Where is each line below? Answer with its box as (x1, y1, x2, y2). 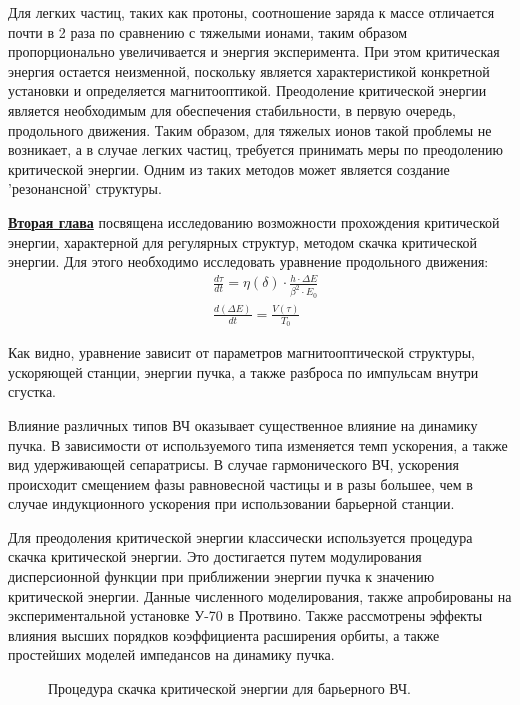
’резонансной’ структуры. (8, 178, 162, 199)
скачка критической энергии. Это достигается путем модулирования (8, 546, 422, 567)
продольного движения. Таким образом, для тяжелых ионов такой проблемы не (8, 119, 492, 140)
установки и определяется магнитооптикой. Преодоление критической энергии (8, 80, 487, 101)
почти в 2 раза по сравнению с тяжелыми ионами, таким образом (8, 21, 408, 42)
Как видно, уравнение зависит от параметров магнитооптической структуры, (8, 342, 475, 363)
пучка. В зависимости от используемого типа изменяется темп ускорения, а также (8, 434, 508, 455)
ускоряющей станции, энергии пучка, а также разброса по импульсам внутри (8, 361, 479, 382)
